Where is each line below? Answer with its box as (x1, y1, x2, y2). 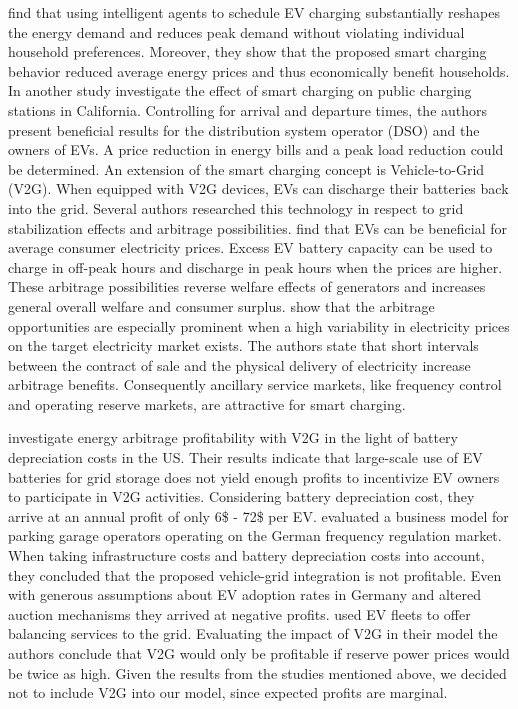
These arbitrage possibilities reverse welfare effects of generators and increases (8, 276, 486, 297)
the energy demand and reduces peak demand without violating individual (8, 21, 465, 42)
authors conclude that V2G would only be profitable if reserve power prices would (8, 643, 510, 663)
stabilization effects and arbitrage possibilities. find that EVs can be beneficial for (8, 217, 507, 238)
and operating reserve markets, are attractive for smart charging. (8, 393, 406, 414)
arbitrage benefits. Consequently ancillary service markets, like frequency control (8, 374, 502, 395)
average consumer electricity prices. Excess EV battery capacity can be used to (8, 237, 493, 258)
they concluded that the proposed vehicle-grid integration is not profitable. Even (8, 564, 502, 585)
